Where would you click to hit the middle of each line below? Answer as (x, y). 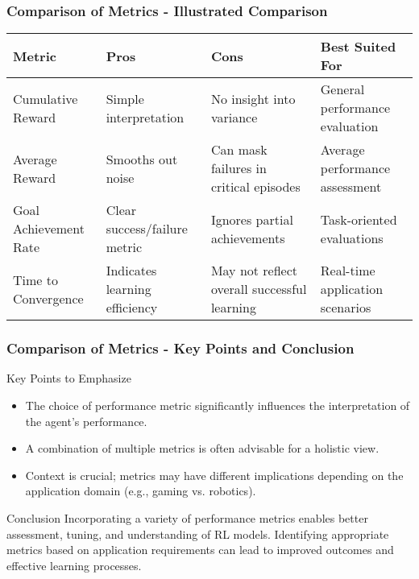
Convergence (48, 298)
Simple (125, 98)
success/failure (147, 229)
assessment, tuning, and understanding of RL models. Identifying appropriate (198, 534)
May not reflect (254, 271)
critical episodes (255, 187)
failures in (239, 168)
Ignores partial (252, 219)
